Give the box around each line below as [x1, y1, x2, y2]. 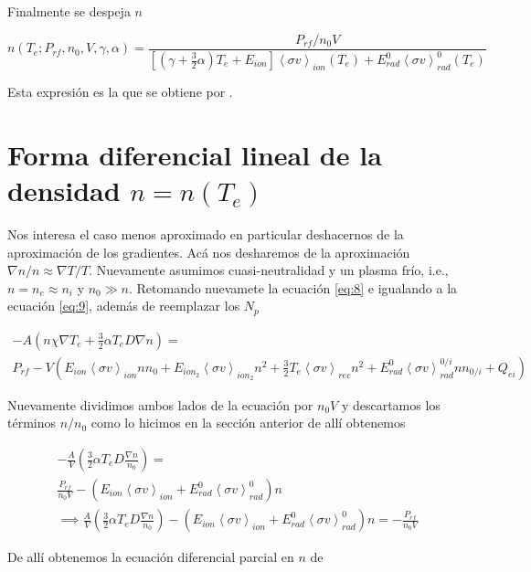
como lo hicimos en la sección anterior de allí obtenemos [90, 413, 406, 432]
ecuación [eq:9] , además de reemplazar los [7, 296, 240, 315]
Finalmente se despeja [7, 2, 131, 20]
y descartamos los [341, 395, 441, 414]
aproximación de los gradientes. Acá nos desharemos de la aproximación [7, 242, 410, 261]
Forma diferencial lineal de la [7, 135, 382, 173]
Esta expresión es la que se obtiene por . [7, 82, 233, 101]
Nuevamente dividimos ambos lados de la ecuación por [7, 395, 313, 414]
